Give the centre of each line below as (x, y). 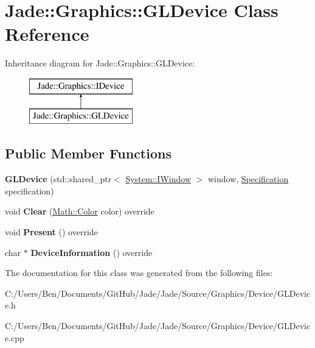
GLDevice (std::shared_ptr (58, 179)
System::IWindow (158, 179)
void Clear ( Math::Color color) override (80, 211)
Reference (47, 34)
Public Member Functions (88, 153)
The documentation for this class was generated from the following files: (139, 273)
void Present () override (51, 232)
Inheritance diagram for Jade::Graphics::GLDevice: (100, 63)
